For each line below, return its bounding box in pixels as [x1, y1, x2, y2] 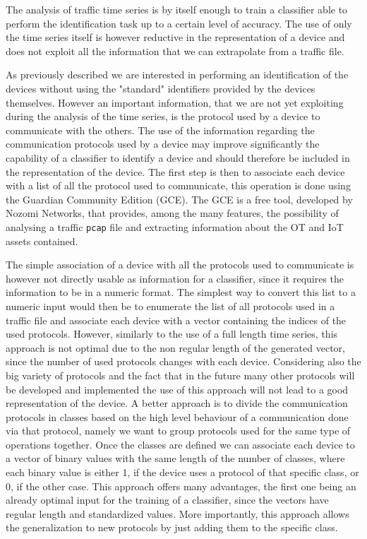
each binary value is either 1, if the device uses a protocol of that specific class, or [6, 465, 359, 480]
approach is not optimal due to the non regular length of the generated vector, [6, 340, 345, 355]
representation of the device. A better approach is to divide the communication [6, 396, 348, 410]
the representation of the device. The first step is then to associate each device [6, 164, 345, 179]
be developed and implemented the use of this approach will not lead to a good [6, 381, 349, 396]
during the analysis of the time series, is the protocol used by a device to [6, 109, 320, 124]
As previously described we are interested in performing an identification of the [6, 67, 349, 82]
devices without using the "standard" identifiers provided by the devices [6, 81, 315, 95]
